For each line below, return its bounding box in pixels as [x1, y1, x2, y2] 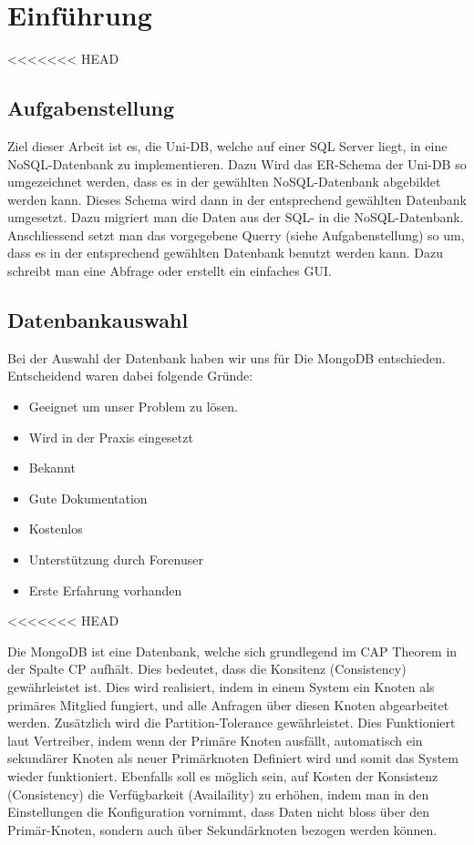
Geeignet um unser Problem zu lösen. [28, 397, 238, 416]
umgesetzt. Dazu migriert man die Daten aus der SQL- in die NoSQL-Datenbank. [7, 208, 464, 227]
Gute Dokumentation [28, 488, 148, 507]
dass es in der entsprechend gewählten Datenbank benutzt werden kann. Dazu [7, 243, 443, 262]
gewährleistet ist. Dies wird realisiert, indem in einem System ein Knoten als [7, 677, 435, 696]
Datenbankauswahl [7, 306, 189, 334]
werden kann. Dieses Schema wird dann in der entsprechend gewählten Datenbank [7, 189, 467, 209]
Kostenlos [28, 519, 83, 538]
